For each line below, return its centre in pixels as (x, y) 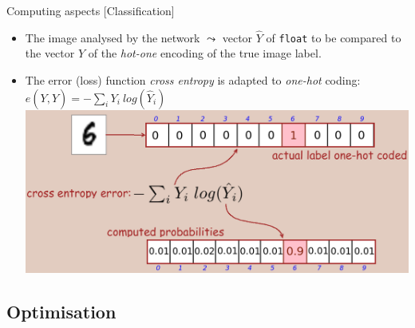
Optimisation (61, 311)
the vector (50, 53)
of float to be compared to (334, 37)
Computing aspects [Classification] (91, 10)
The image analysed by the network (113, 37)
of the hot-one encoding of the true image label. (205, 53)
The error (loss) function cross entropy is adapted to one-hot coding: (193, 80)
